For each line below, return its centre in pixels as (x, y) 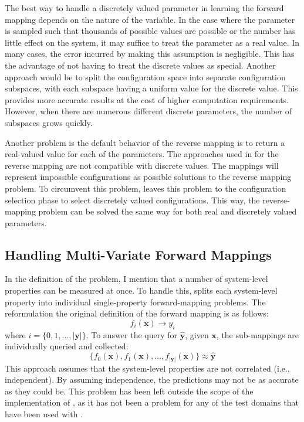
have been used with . (44, 414)
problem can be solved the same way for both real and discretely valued (168, 211)
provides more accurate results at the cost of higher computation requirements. (147, 99)
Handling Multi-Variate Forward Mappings (138, 254)
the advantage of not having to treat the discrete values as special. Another (140, 65)
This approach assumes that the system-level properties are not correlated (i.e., (147, 368)
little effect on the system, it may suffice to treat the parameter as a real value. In (152, 42)
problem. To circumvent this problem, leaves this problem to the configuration (146, 188)
